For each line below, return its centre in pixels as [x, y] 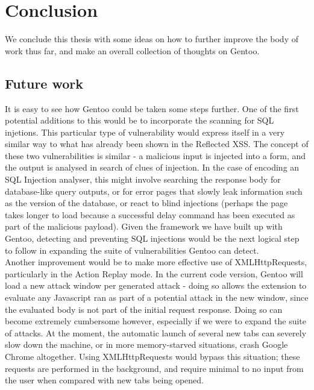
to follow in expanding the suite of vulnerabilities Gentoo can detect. [132, 250]
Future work [44, 83]
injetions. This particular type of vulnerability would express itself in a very [145, 132]
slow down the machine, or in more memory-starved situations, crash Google [146, 344]
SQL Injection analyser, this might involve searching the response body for [143, 179]
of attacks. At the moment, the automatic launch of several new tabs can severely [156, 332]
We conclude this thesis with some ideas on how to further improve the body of [152, 39]
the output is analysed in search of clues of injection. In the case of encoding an [152, 167]
